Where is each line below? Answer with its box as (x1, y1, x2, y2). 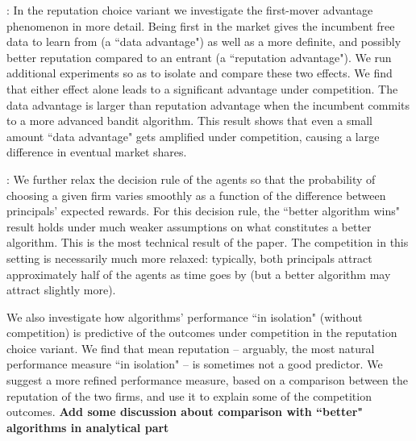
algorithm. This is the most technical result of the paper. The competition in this (6, 234, 409, 251)
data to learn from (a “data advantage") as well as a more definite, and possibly (6, 33, 401, 50)
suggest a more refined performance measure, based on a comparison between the (6, 372, 408, 389)
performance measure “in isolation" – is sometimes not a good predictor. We (6, 356, 383, 372)
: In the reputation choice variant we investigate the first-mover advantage (6, 2, 373, 18)
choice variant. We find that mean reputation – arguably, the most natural (6, 339, 375, 356)
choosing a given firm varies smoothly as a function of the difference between (6, 186, 386, 203)
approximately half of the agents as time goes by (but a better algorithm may (6, 265, 391, 282)
